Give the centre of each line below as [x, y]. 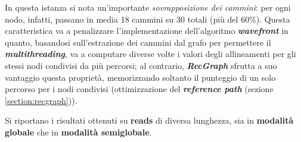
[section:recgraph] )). [41, 100]
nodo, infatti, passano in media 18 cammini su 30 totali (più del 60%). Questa [148, 19]
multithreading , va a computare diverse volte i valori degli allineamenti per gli [150, 54]
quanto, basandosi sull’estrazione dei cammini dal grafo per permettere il [138, 42]
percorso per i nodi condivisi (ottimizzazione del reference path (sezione [139, 89]
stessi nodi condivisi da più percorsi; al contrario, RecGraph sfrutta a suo [141, 65]
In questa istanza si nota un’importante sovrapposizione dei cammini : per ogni [148, 7]
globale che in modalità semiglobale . [78, 132]
